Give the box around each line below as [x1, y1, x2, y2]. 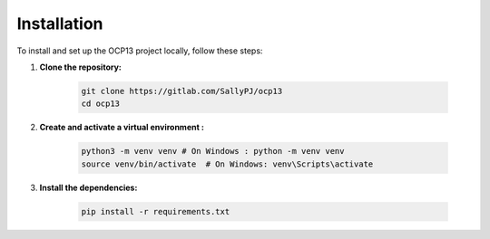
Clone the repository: [39, 62, 122, 72]
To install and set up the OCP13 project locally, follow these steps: [16, 45, 263, 56]
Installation [16, 14, 103, 33]
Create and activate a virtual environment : [39, 122, 204, 133]
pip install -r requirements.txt [81, 206, 230, 216]
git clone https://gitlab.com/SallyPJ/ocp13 [81, 86, 283, 96]
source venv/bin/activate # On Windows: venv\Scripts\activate [81, 158, 374, 169]
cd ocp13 [81, 99, 121, 109]
